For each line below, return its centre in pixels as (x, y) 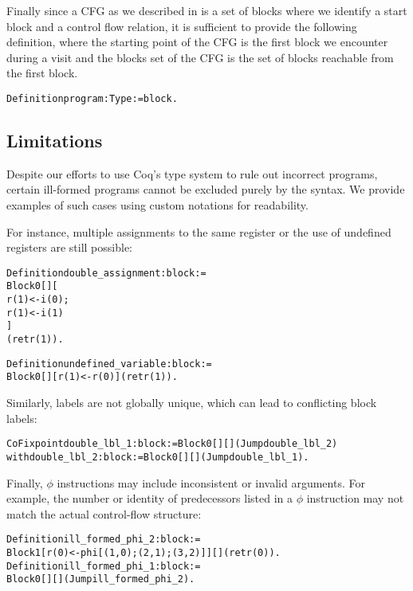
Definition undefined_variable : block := (109, 364)
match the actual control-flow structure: (104, 513)
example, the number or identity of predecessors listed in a (150, 498)
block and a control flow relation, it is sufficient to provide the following (182, 26)
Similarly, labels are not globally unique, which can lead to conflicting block (192, 403)
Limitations (55, 141)
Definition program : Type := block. (92, 98)
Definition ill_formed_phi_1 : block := (104, 566)
